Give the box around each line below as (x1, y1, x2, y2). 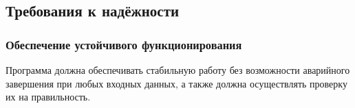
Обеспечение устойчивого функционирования (6, 36, 242, 53)
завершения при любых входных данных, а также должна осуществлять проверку (6, 76, 347, 90)
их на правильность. (6, 90, 91, 104)
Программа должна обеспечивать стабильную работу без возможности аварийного (6, 63, 350, 77)
